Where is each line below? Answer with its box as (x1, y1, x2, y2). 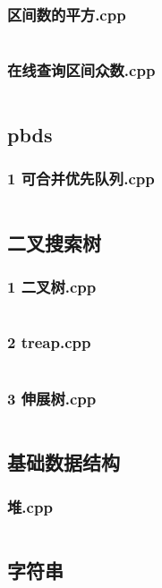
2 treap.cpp (7, 331, 91, 354)
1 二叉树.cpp (7, 276, 97, 298)
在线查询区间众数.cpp (7, 59, 156, 81)
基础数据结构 (7, 448, 120, 476)
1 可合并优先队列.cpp (7, 167, 155, 190)
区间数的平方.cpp (7, 3, 126, 25)
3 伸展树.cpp (7, 387, 97, 409)
